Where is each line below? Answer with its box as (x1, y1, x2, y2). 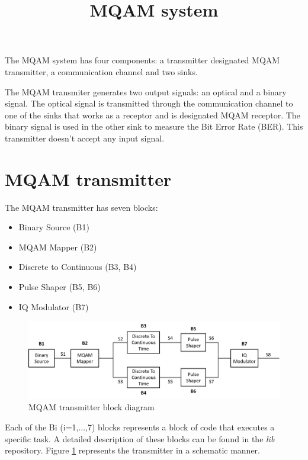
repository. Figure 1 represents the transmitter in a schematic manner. (5, 444, 261, 456)
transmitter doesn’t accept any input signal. (5, 131, 165, 144)
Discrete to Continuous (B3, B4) (18, 260, 137, 273)
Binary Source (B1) (18, 221, 89, 233)
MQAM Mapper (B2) (18, 240, 97, 253)
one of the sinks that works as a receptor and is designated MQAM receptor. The (5, 108, 300, 121)
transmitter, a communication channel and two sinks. (5, 65, 198, 78)
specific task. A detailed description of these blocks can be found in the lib (5, 432, 275, 445)
